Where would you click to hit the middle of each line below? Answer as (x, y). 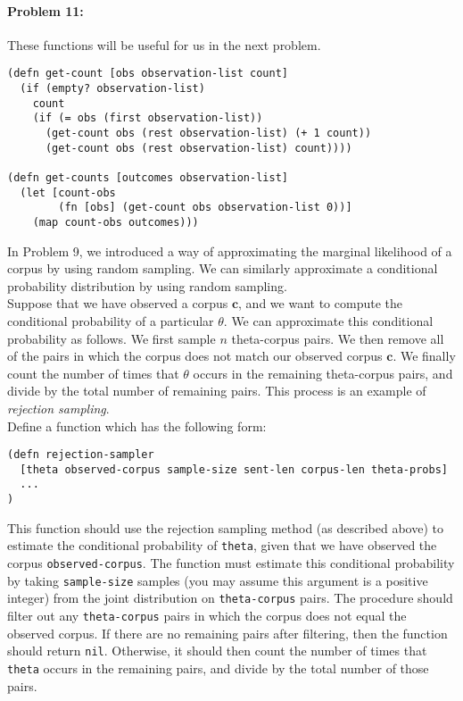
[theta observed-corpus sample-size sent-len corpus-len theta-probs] (234, 469)
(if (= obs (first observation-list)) (148, 118)
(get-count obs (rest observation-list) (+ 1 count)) (208, 134)
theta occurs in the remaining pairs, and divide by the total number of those (218, 668)
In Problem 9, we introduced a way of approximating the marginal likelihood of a (230, 250)
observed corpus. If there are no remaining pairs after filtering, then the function (227, 633)
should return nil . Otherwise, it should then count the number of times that (217, 651)
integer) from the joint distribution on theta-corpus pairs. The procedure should (230, 598)
